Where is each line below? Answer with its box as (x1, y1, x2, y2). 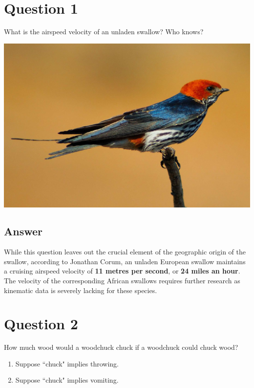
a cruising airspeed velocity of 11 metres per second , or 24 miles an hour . (4, 266, 240, 276)
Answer (4, 224, 43, 239)
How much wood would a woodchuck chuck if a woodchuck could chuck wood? (4, 342, 238, 352)
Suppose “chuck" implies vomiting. (15, 375, 119, 385)
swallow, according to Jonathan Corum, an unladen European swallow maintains (4, 256, 246, 266)
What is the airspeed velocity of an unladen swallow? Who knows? (4, 26, 204, 37)
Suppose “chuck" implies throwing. (15, 358, 119, 368)
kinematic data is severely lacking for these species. (4, 285, 157, 295)
